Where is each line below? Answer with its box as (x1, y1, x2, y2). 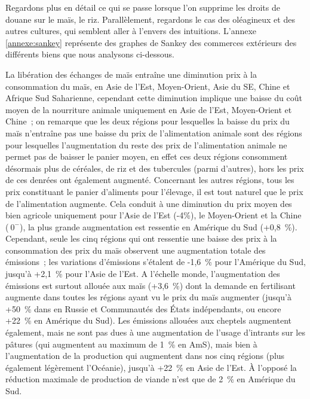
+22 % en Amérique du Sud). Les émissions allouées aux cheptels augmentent (5, 314, 291, 327)
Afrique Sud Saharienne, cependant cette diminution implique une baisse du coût (5, 92, 302, 104)
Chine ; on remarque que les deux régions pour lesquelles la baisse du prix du (5, 115, 290, 127)
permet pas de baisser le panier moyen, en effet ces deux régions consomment (5, 150, 288, 163)
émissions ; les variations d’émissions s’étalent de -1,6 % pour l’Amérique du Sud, (5, 255, 306, 268)
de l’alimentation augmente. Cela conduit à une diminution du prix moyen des (5, 197, 292, 209)
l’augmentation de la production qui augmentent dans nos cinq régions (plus (5, 349, 285, 362)
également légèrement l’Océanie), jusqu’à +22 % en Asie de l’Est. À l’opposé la (5, 361, 297, 373)
